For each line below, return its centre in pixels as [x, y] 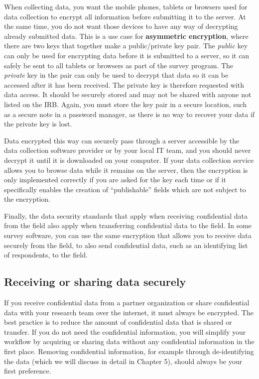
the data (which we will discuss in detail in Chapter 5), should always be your [123, 361]
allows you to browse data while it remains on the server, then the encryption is [126, 170]
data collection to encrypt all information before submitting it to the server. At [125, 16]
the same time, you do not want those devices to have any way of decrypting [121, 26]
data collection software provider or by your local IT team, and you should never [128, 150]
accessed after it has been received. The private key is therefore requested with [124, 84]
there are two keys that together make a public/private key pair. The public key [126, 46]
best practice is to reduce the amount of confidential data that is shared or [118, 322]
